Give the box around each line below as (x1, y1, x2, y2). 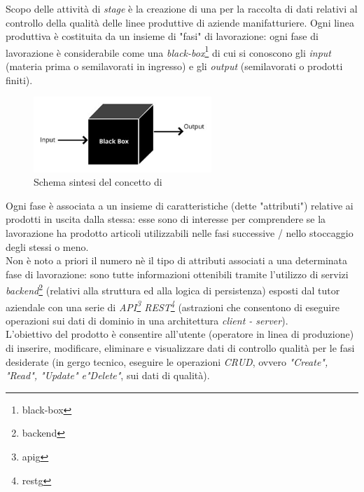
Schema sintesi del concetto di (34, 175, 162, 189)
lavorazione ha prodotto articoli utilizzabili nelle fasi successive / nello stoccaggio (6, 225, 353, 240)
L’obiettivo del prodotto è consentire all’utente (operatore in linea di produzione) (6, 327, 354, 341)
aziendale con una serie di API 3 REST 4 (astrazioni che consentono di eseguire (6, 297, 339, 314)
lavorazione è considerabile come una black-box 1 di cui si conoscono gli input (6, 43, 332, 60)
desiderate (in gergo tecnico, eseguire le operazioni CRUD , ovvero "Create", (6, 354, 328, 369)
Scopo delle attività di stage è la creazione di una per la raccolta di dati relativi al (6, 1, 358, 15)
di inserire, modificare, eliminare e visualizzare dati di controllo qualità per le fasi (6, 341, 355, 355)
